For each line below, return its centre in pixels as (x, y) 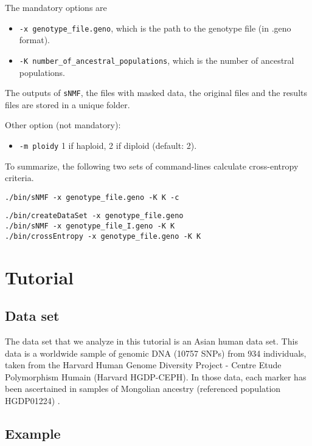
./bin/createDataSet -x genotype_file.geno (94, 216)
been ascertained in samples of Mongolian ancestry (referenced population (143, 389)
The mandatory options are (56, 7)
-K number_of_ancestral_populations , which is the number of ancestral (157, 60)
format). (35, 40)
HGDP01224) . (33, 400)
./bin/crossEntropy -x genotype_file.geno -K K (103, 236)
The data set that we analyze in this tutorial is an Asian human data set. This (151, 341)
